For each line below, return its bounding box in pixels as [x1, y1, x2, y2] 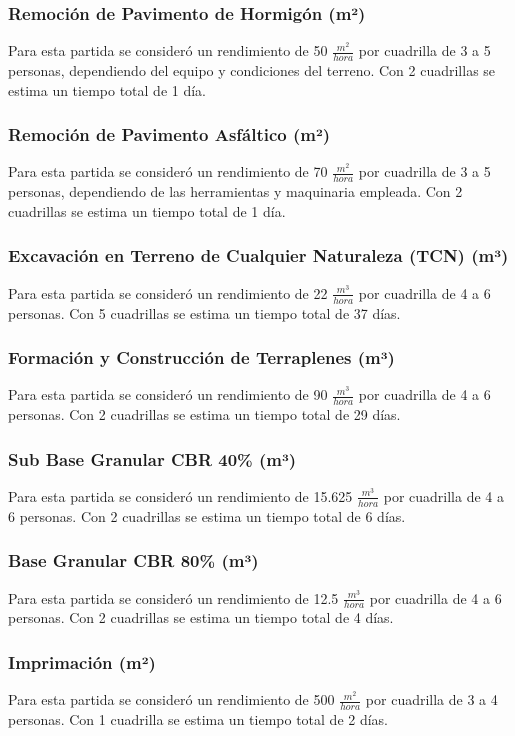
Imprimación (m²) [8, 649, 156, 674]
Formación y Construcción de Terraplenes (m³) [8, 345, 395, 370]
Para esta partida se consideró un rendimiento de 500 [8, 689, 335, 710]
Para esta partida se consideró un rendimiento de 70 [8, 161, 328, 182]
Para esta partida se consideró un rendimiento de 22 [8, 282, 328, 303]
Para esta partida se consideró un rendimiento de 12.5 [8, 587, 339, 608]
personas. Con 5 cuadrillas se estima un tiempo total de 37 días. [8, 302, 401, 323]
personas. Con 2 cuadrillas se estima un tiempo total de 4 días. [8, 607, 394, 628]
